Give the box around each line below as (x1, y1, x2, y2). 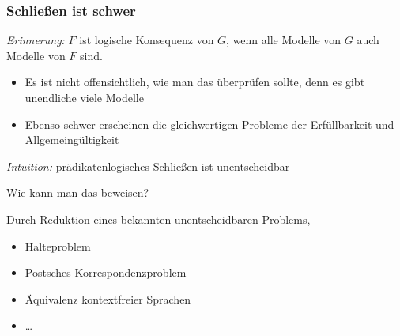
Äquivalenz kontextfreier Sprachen (25, 290, 191, 307)
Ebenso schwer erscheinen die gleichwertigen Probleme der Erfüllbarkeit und (25, 115, 394, 132)
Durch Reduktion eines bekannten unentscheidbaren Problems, (6, 210, 311, 227)
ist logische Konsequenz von (79, 32, 214, 48)
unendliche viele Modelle (25, 89, 144, 105)
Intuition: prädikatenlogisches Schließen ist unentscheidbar (6, 157, 290, 174)
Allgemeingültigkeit (25, 131, 119, 148)
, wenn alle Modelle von (226, 32, 342, 48)
